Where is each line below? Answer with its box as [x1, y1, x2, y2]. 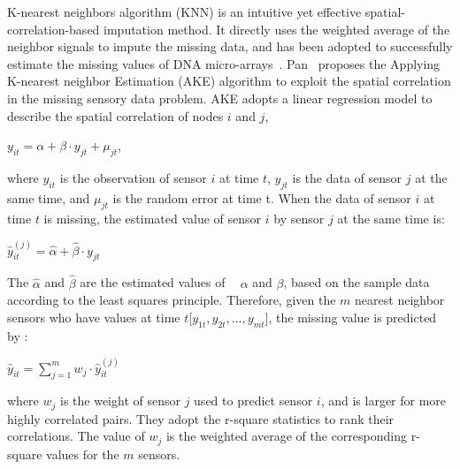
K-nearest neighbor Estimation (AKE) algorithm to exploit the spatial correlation [7, 72, 451, 90]
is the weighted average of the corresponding [165, 427, 407, 445]
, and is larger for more [320, 391, 447, 410]
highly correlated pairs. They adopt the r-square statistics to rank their [7, 409, 395, 427]
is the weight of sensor [60, 391, 180, 410]
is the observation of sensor [59, 168, 207, 186]
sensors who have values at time [7, 307, 180, 326]
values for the [46, 444, 119, 463]
